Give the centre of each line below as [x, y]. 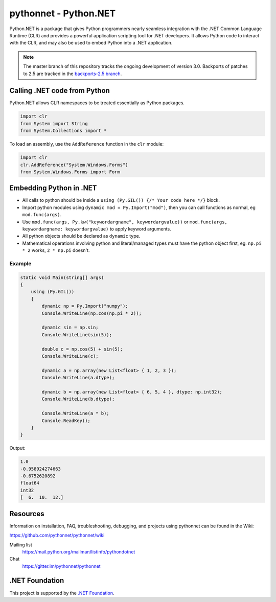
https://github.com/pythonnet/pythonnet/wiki [57, 535]
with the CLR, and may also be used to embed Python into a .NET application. [91, 43]
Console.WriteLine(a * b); [75, 413]
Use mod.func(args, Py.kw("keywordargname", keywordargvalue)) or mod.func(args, [125, 222]
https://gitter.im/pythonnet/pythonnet [61, 566]
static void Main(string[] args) [62, 277]
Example [20, 263]
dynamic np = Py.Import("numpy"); [85, 306]
